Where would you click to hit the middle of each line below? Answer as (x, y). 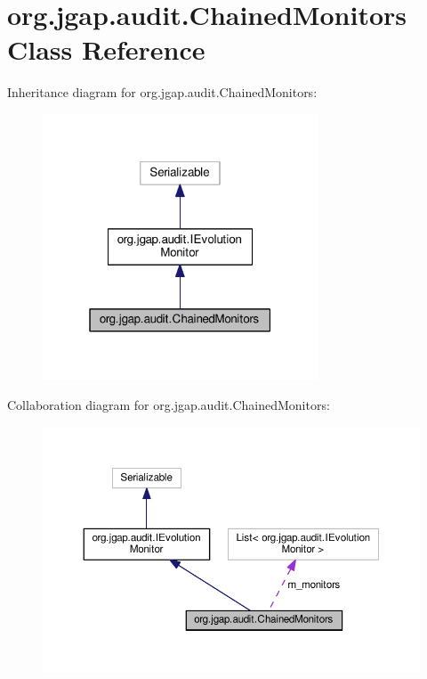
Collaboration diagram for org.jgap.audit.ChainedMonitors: (169, 404)
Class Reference (106, 49)
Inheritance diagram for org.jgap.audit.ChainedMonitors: (162, 92)
